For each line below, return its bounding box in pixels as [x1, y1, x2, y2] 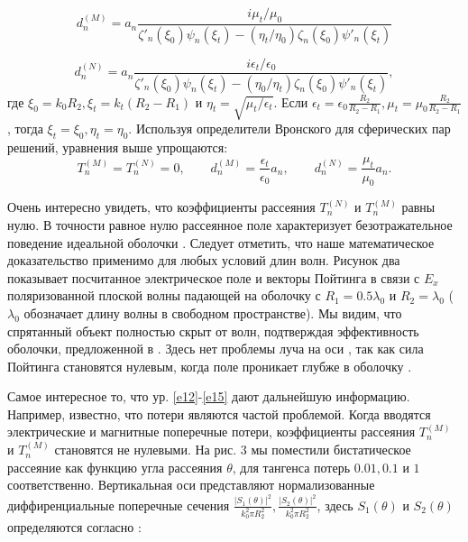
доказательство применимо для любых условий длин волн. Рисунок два [7, 251, 400, 270]
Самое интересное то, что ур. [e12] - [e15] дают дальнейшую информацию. [7, 387, 410, 406]
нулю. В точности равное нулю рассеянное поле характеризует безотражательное [7, 215, 453, 234]
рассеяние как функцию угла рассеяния [7, 457, 223, 476]
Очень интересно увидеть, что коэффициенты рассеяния [7, 198, 316, 216]
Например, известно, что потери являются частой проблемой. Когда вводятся [7, 404, 431, 423]
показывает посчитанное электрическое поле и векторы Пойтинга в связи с [7, 268, 420, 287]
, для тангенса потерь [232, 457, 351, 476]
